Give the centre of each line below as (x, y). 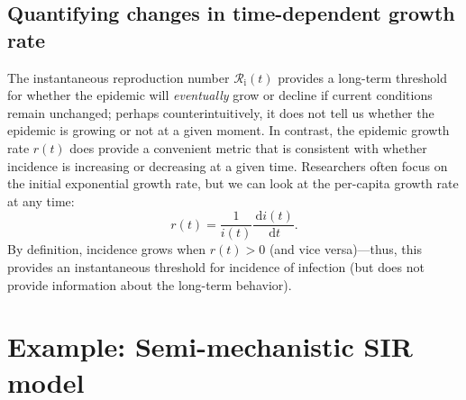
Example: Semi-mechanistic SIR (210, 346)
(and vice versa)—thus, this (345, 249)
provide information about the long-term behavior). (150, 284)
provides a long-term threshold (363, 77)
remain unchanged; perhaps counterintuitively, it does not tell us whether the (221, 112)
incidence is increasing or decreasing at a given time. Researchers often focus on (228, 165)
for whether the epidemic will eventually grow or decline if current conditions (220, 95)
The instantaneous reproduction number (119, 77)
